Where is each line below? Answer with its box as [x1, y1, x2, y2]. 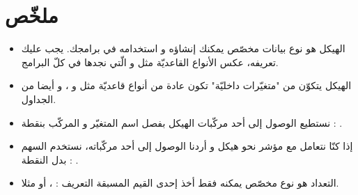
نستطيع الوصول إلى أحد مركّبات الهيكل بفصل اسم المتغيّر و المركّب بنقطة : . [21, 115, 343, 130]
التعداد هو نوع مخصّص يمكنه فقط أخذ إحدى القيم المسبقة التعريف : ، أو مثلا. [21, 175, 339, 190]
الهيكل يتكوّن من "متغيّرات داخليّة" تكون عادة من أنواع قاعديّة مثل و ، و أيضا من [21, 78, 352, 93]
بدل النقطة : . [21, 152, 79, 166]
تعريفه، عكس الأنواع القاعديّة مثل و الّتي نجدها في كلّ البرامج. [21, 54, 279, 69]
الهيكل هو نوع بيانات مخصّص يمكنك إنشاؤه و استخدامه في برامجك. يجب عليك [21, 41, 345, 56]
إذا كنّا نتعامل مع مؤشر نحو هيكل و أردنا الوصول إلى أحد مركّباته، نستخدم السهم [21, 139, 353, 153]
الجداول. [21, 91, 56, 106]
